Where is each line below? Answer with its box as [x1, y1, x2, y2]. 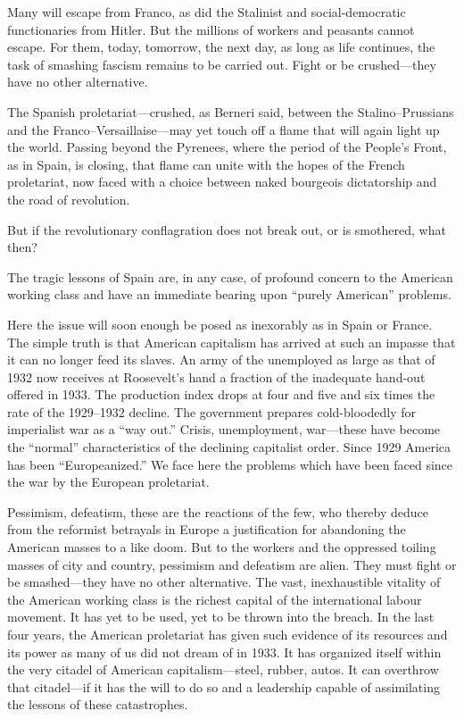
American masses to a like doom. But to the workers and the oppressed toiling [7, 538, 436, 556]
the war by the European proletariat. [7, 472, 210, 491]
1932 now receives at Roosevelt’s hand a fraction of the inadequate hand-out [7, 367, 426, 386]
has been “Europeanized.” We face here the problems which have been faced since [7, 455, 453, 473]
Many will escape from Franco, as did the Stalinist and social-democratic [7, 3, 406, 21]
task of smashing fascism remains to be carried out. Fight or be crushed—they [7, 54, 436, 73]
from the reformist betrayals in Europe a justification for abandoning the [7, 520, 406, 539]
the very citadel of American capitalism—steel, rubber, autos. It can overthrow [7, 660, 439, 679]
